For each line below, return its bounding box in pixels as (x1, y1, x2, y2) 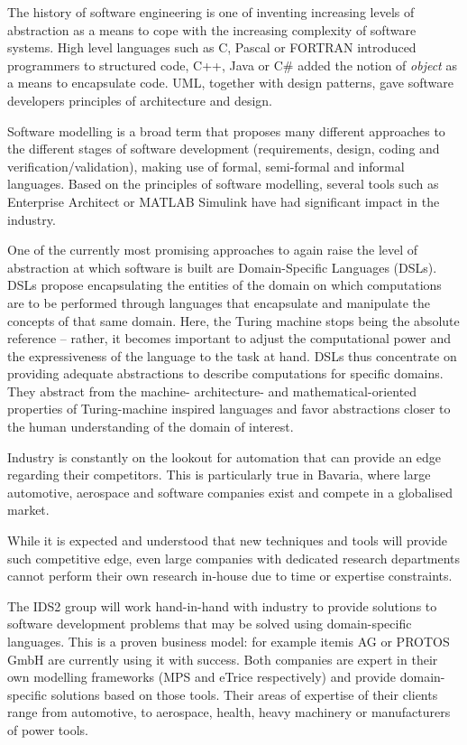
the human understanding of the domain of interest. (7, 417, 294, 436)
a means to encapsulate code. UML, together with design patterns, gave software (7, 73, 453, 92)
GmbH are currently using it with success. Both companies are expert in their (7, 649, 438, 668)
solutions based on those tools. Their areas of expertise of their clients (50, 684, 438, 703)
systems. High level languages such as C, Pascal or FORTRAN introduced (7, 38, 417, 57)
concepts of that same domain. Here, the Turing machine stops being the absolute (7, 311, 460, 330)
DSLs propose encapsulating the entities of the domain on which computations (7, 275, 442, 294)
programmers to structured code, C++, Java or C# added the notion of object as (7, 55, 457, 74)
